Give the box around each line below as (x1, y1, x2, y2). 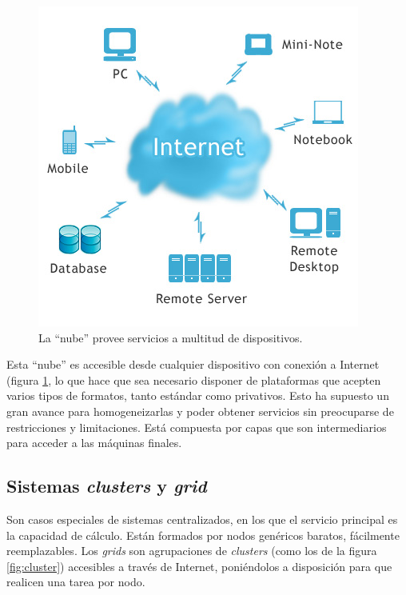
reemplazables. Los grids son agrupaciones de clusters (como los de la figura (6, 542, 377, 559)
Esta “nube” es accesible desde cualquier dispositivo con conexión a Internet (6, 356, 380, 373)
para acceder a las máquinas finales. (6, 434, 182, 451)
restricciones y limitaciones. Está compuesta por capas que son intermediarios (6, 418, 387, 435)
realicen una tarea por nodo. (6, 573, 145, 590)
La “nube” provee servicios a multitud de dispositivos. (38, 329, 303, 345)
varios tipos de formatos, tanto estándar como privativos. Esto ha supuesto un (6, 387, 389, 404)
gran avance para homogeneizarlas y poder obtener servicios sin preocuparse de (6, 402, 394, 419)
